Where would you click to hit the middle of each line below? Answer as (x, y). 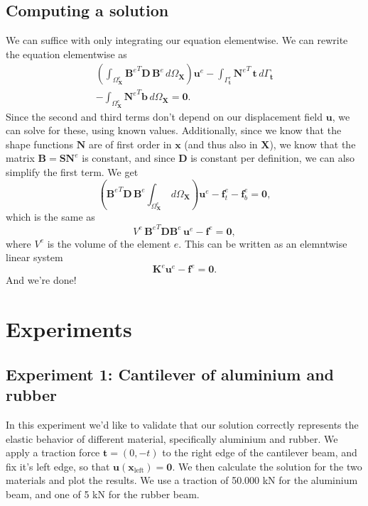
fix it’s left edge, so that (58, 466)
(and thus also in (221, 144)
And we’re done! (41, 280)
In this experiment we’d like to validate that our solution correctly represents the (182, 424)
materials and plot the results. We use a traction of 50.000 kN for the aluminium (182, 480)
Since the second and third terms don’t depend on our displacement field (164, 116)
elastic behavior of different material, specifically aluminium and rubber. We (172, 438)
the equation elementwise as (66, 54)
